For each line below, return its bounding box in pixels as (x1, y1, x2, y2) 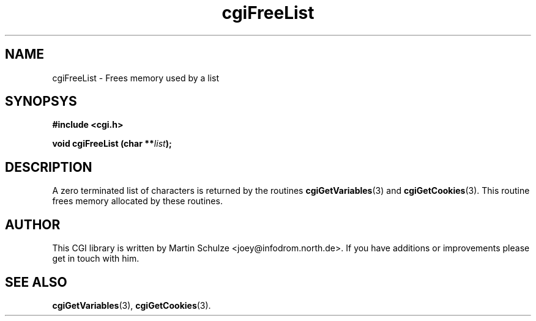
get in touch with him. (52, 253, 140, 264)
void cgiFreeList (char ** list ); (52, 138, 172, 149)
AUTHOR (5, 216, 61, 232)
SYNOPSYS (5, 94, 77, 109)
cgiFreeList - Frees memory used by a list (52, 72, 220, 83)
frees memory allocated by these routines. (52, 196, 223, 207)
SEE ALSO (5, 274, 67, 290)
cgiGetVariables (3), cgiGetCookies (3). (52, 300, 211, 311)
